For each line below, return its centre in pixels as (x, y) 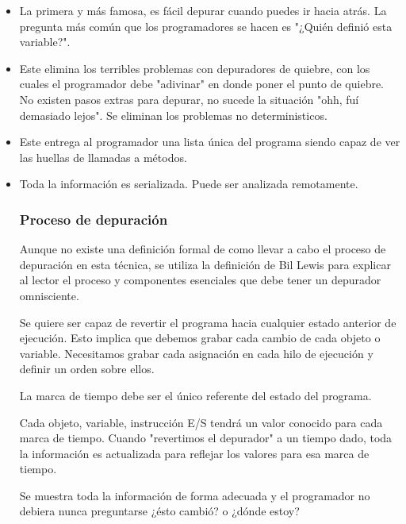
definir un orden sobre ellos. (87, 369)
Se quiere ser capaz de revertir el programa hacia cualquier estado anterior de (208, 322)
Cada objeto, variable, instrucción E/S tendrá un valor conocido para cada (201, 422)
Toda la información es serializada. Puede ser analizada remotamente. (189, 184)
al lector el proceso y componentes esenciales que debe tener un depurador (200, 280)
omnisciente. (49, 295)
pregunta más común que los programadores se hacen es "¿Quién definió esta (206, 26)
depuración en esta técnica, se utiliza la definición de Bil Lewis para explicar (205, 264)
